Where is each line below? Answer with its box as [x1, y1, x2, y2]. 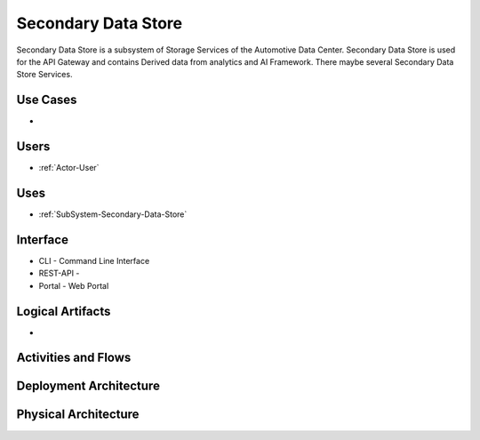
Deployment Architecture [16, 379, 160, 394]
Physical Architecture [16, 407, 140, 422]
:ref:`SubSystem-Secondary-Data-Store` [38, 209, 188, 220]
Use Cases [16, 92, 77, 108]
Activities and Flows [16, 350, 132, 365]
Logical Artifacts [16, 303, 111, 319]
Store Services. [16, 69, 73, 80]
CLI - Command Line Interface [38, 255, 150, 266]
